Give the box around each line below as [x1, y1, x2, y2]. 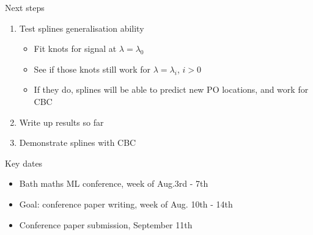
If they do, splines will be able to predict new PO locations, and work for [34, 83, 309, 96]
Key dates [5, 156, 43, 169]
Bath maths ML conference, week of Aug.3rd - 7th [19, 177, 208, 190]
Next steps [5, 1, 45, 13]
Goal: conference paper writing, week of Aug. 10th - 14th [19, 197, 233, 210]
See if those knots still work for [34, 62, 151, 75]
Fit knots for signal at [34, 42, 117, 55]
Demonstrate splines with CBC [19, 136, 136, 149]
